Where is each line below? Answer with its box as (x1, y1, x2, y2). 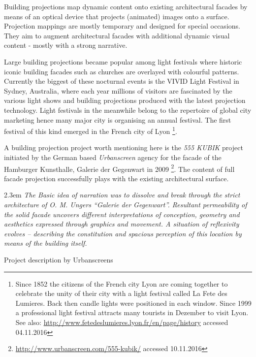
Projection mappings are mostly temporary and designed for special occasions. (4, 21, 240, 31)
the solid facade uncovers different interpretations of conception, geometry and (4, 209, 240, 219)
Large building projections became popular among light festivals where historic (4, 56, 242, 66)
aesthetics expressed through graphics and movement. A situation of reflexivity (4, 219, 239, 229)
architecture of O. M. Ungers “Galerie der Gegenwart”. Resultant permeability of (4, 199, 247, 209)
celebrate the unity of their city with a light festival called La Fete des (15, 288, 227, 298)
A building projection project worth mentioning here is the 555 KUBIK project (4, 142, 243, 153)
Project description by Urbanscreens (4, 254, 113, 264)
